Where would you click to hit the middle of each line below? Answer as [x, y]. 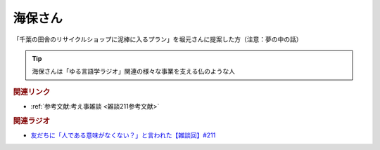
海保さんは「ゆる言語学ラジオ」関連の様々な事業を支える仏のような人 [134, 71]
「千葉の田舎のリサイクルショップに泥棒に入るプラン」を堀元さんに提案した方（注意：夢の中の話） [158, 39]
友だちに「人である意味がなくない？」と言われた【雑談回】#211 [123, 135]
